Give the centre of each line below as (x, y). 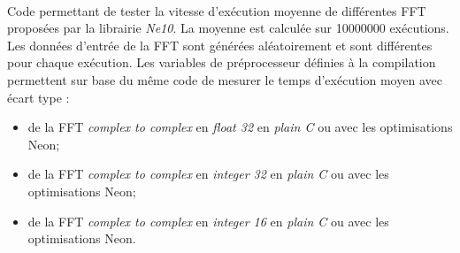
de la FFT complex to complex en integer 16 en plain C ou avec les (208, 221)
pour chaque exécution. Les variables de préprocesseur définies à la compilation (222, 62)
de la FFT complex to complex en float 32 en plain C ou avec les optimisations (240, 127)
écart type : (38, 97)
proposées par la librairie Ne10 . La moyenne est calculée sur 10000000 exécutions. (228, 28)
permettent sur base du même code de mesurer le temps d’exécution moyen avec (225, 79)
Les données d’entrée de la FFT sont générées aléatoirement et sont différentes (220, 45)
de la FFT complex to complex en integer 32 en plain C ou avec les (208, 174)
